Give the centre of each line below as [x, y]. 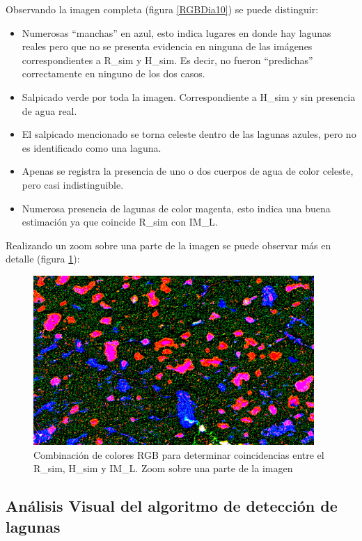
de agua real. [49, 110]
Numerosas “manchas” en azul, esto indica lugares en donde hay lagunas [176, 32]
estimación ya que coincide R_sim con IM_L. [120, 222]
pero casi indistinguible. [73, 184]
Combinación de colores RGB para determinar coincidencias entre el [179, 454]
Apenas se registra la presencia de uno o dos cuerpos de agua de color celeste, [188, 171]
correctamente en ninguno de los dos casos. [113, 73]
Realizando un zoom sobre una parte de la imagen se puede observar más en [168, 245]
